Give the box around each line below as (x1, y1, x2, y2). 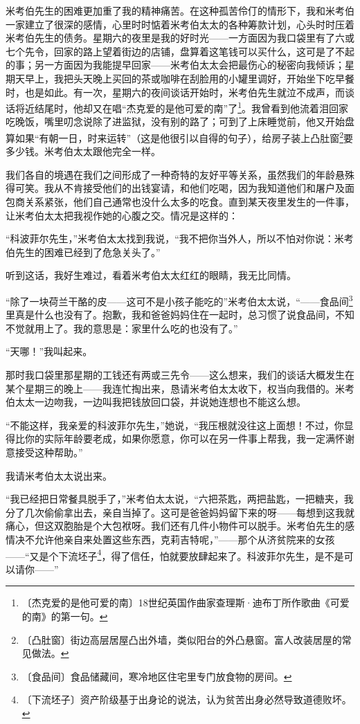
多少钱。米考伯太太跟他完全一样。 (6, 144, 161, 159)
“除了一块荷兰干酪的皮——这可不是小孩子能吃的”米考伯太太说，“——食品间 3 (6, 292, 353, 308)
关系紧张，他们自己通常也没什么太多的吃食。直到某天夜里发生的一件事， (24, 194, 354, 209)
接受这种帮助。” (15, 445, 83, 459)
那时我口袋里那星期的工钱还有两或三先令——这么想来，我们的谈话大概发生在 (6, 368, 354, 382)
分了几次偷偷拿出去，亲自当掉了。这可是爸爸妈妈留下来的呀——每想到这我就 (6, 505, 354, 519)
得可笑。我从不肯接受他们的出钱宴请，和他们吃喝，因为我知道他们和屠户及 (6, 181, 345, 195)
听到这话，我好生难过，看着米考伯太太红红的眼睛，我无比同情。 (6, 268, 296, 282)
